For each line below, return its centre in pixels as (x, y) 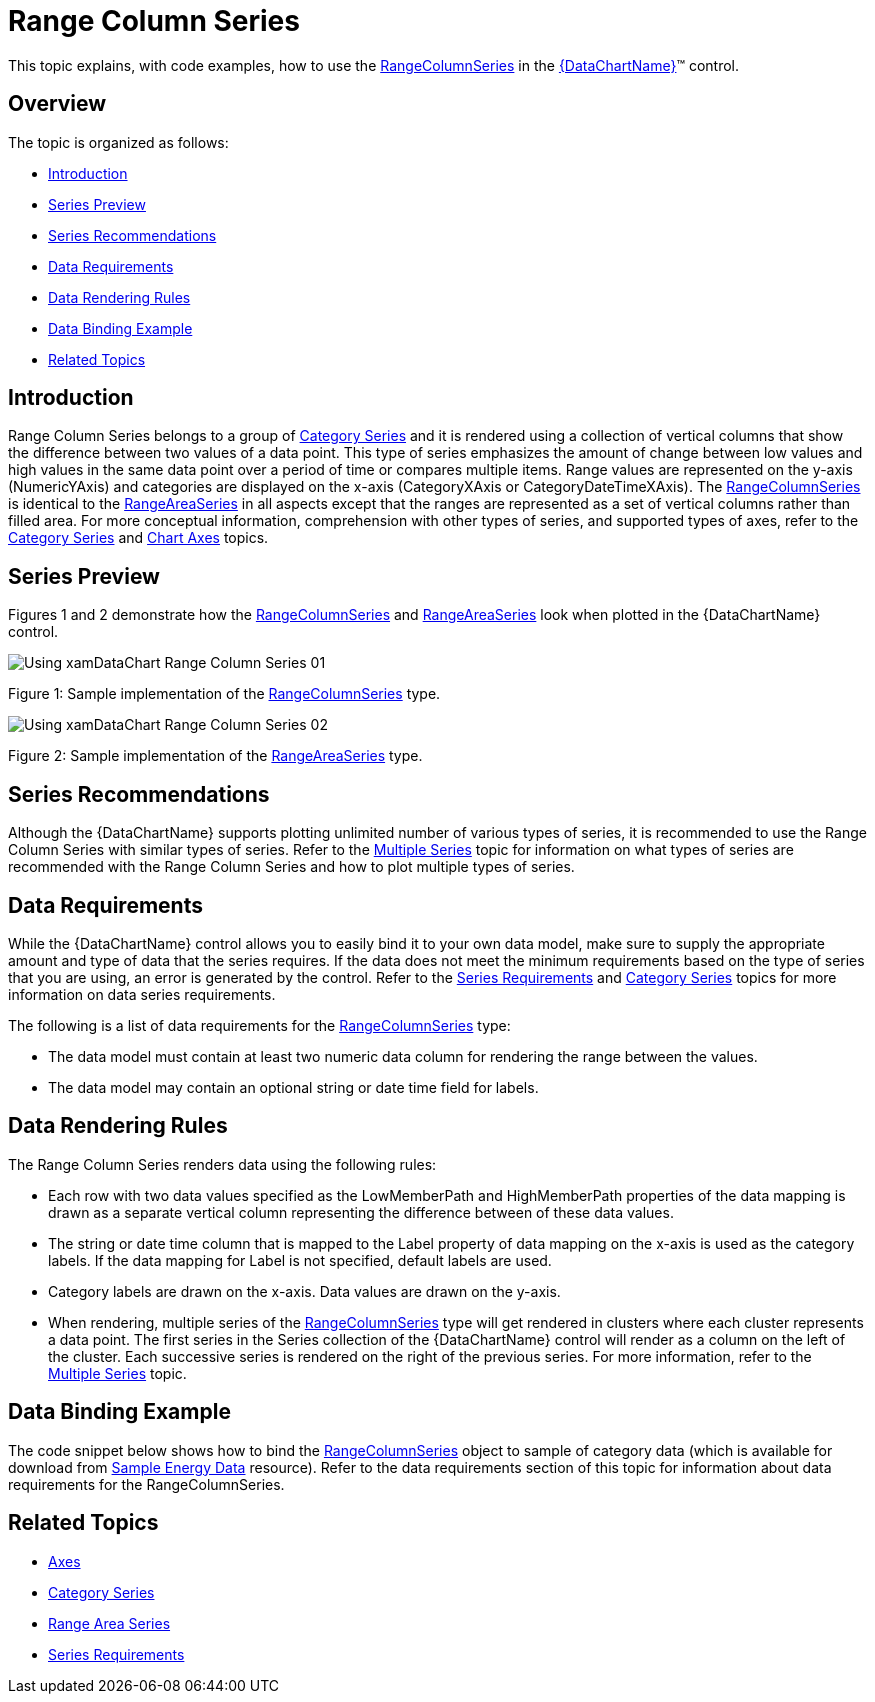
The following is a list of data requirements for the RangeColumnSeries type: (259, 1025)
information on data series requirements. (142, 994)
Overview (57, 104)
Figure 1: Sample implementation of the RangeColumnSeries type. (224, 694)
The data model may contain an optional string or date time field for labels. (293, 1087)
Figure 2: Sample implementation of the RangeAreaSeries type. (215, 756)
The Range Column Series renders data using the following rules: (222, 1164)
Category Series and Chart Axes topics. (138, 538)
